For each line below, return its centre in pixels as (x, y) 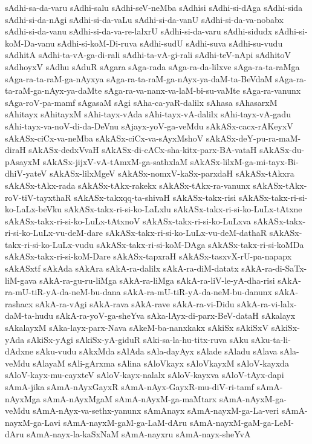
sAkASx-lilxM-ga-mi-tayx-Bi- (244, 161)
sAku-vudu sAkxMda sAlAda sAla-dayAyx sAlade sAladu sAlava (157, 351)
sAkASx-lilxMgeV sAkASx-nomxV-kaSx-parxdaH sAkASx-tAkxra (172, 173)
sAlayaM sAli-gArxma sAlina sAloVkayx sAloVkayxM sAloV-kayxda (161, 363)
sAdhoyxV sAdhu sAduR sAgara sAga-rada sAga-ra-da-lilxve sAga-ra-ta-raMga (152, 66)
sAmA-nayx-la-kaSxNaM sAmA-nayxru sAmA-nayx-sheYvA (139, 434)
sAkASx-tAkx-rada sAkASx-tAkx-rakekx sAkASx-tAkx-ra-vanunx (128, 185)
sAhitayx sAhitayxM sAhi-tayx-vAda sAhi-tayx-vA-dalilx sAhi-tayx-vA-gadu (148, 114)
